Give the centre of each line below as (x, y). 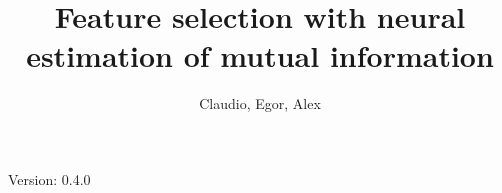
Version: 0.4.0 (49, 178)
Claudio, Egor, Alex (260, 103)
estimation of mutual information (260, 55)
